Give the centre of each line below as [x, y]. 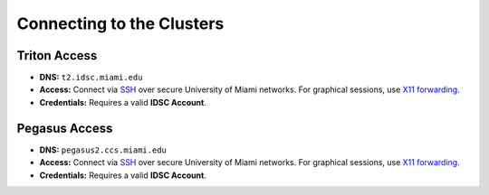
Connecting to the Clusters [120, 23]
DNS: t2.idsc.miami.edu [91, 78]
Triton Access [57, 56]
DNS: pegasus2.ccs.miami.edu [103, 150]
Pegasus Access [65, 128]
